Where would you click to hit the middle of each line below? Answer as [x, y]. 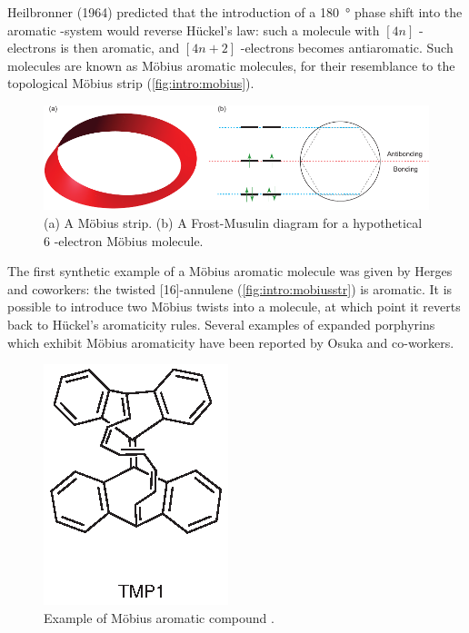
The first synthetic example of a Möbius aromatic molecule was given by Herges [230, 271]
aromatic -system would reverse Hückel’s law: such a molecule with [194, 30]
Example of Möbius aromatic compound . [159, 617]
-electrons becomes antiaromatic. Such [347, 48]
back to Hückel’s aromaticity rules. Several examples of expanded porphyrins [221, 325]
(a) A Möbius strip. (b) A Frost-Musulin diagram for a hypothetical [233, 223]
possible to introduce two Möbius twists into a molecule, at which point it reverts [234, 307]
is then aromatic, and [120, 48]
